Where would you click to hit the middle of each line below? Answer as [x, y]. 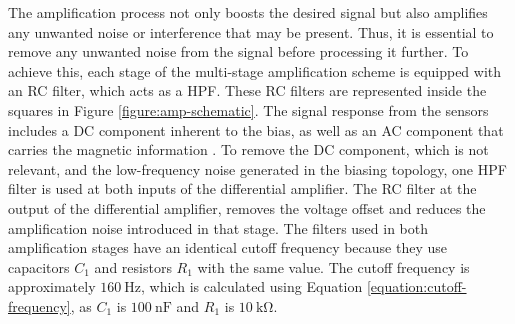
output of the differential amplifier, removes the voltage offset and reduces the [247, 207]
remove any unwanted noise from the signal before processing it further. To [238, 51]
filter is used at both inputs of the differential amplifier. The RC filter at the [242, 188]
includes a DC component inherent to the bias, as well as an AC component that [256, 129]
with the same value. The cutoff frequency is [333, 266]
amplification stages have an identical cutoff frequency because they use [227, 247]
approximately [52, 286]
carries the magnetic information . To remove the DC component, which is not [248, 149]
